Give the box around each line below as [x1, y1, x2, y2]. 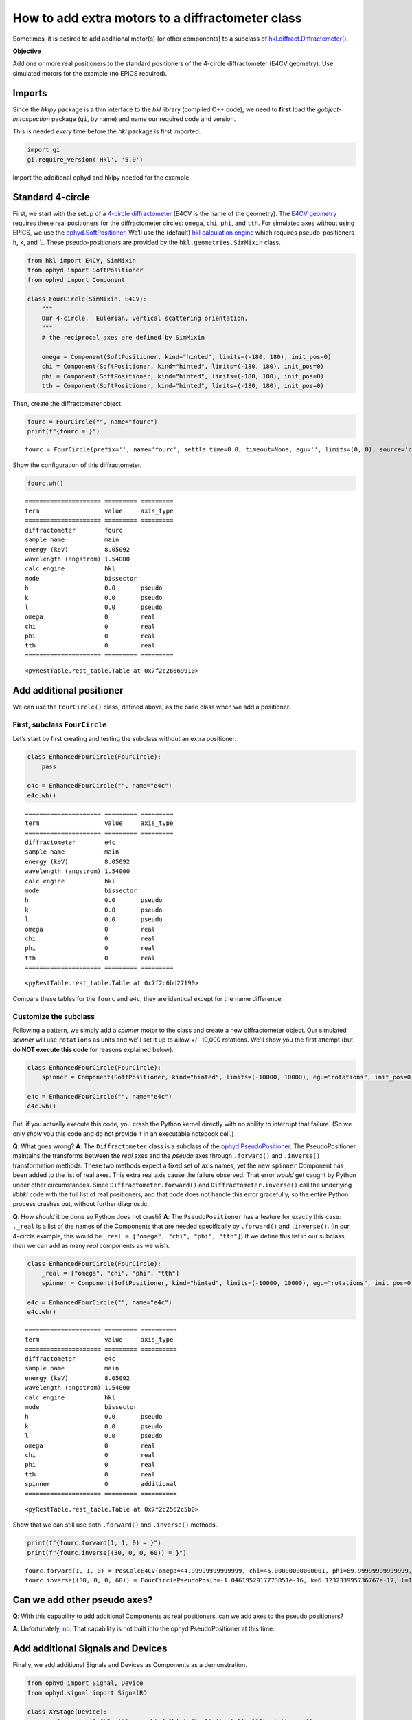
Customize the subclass [12, 1011, 95, 1021]
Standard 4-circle [12, 191, 91, 203]
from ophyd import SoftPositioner [27, 266, 144, 275]
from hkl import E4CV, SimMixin [27, 257, 137, 264]
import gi [27, 146, 60, 154]
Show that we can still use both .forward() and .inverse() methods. [12, 1520, 218, 1529]
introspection [12, 115, 51, 123]
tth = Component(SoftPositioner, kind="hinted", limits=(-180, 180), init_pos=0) [41, 382, 324, 389]
